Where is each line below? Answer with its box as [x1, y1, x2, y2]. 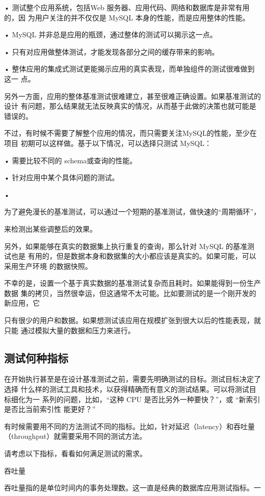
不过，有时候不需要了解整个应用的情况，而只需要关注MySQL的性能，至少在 [4, 128, 257, 138]
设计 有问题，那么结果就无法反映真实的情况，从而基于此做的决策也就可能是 [4, 101, 256, 111]
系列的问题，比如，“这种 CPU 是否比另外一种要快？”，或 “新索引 [42, 393, 260, 404]
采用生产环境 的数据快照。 [4, 260, 92, 271]
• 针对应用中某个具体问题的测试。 [4, 172, 119, 183]
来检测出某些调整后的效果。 [4, 223, 97, 234]
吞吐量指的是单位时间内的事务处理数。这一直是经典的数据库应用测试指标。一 [4, 482, 261, 493]
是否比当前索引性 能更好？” [4, 404, 96, 414]
